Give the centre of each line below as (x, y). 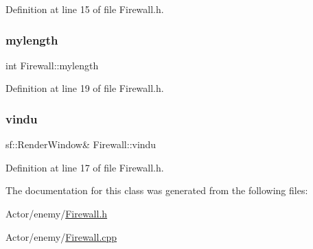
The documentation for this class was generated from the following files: (157, 190)
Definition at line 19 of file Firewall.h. (85, 88)
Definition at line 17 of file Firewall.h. (85, 167)
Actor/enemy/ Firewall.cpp (61, 236)
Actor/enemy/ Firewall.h (57, 213)
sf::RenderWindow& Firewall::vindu (81, 144)
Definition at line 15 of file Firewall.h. (85, 9)
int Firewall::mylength (52, 65)
